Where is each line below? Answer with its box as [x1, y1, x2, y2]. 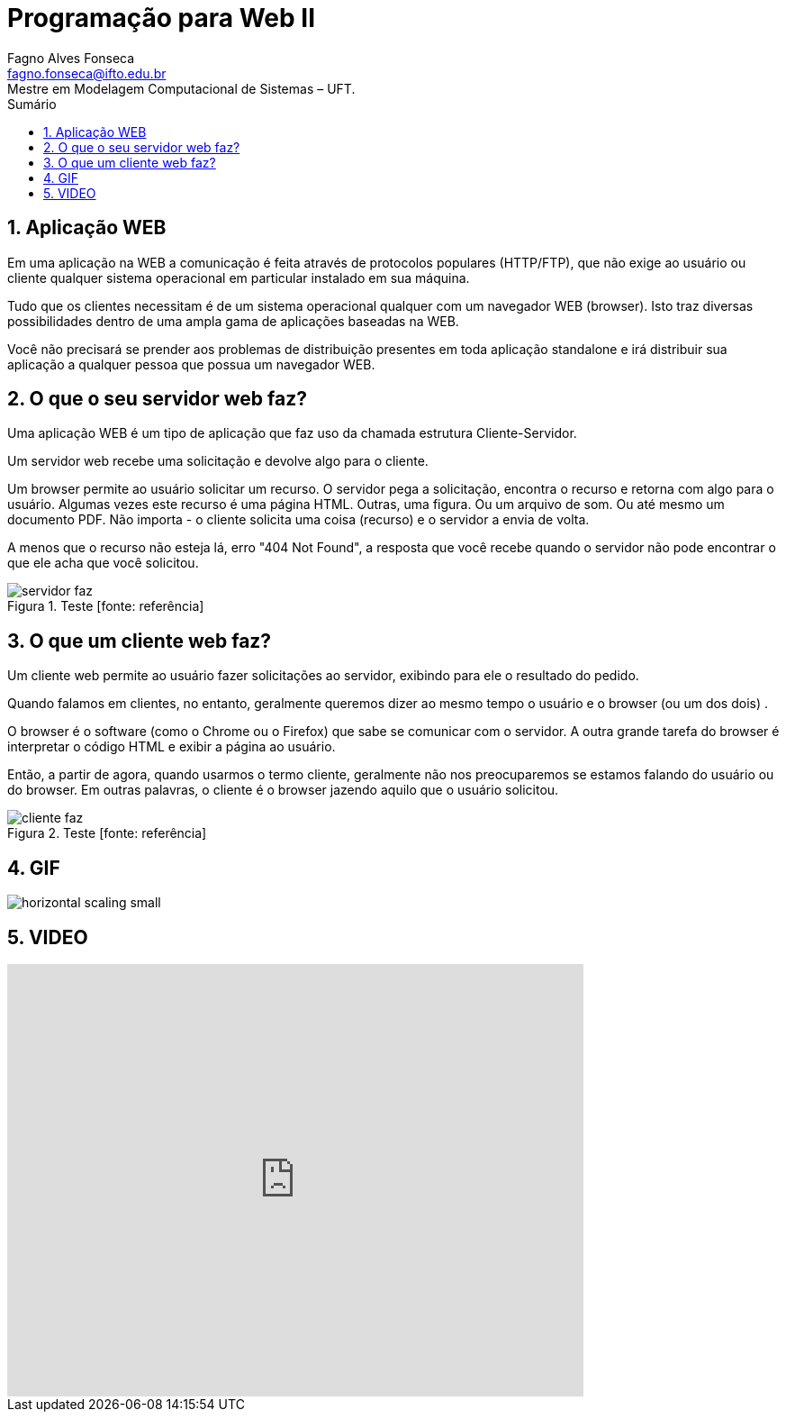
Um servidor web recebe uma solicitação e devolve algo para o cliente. [7, 453, 429, 469]
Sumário [7, 96, 57, 112]
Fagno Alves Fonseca [7, 50, 135, 66]
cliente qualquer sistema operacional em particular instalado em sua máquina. [7, 269, 470, 286]
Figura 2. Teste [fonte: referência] [7, 825, 207, 841]
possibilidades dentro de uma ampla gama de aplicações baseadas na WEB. [7, 313, 459, 329]
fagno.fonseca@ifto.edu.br [7, 65, 167, 81]
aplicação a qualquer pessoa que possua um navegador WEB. [7, 356, 375, 372]
